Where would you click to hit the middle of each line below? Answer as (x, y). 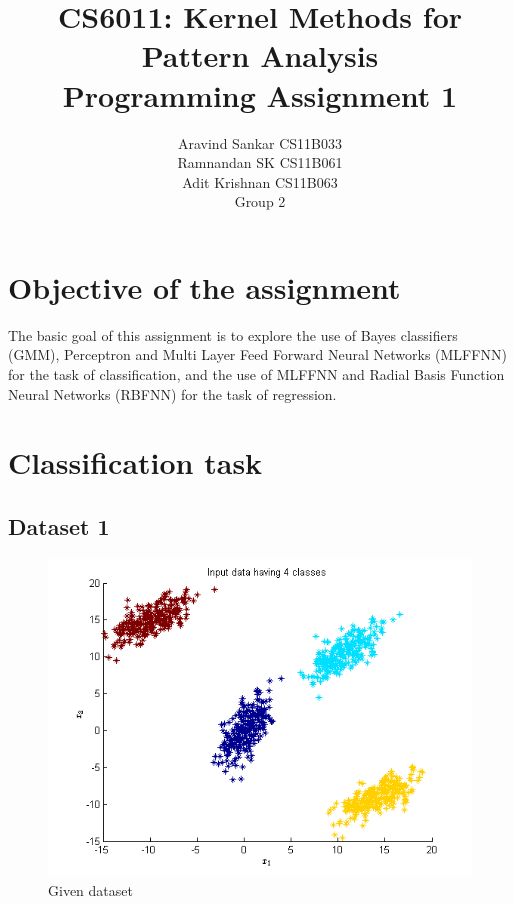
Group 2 (260, 201)
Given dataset (90, 889)
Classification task (135, 462)
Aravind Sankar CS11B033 (260, 142)
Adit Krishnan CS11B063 (260, 181)
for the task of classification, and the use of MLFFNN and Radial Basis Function (256, 374)
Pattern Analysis (260, 55)
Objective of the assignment (204, 286)
